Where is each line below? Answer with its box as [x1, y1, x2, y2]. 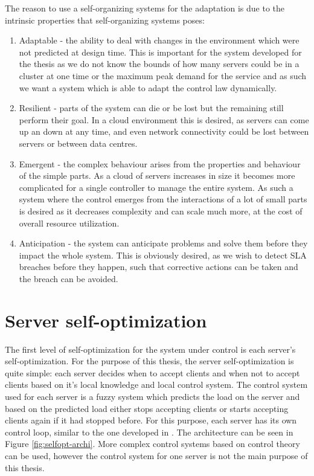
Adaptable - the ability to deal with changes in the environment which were [19, 34, 300, 47]
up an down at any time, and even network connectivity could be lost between [19, 125, 309, 138]
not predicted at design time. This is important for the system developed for [19, 45, 302, 58]
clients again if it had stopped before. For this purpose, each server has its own [5, 414, 297, 426]
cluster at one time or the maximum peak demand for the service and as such [19, 69, 307, 82]
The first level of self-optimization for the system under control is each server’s [5, 343, 296, 355]
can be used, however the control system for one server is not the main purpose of [5, 449, 308, 462]
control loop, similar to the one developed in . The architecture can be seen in [5, 425, 293, 438]
